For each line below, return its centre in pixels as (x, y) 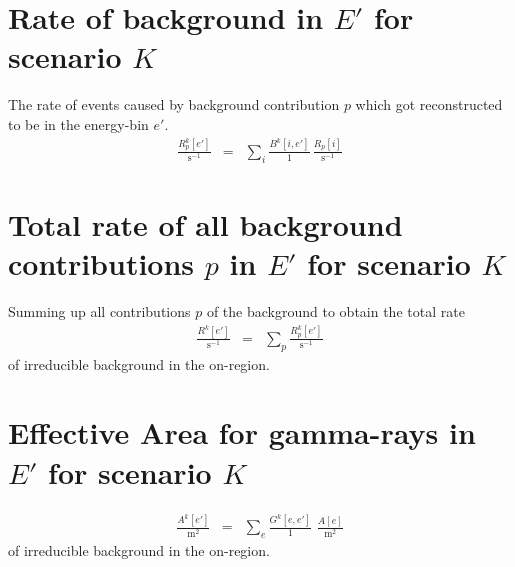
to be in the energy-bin (78, 123)
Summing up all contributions (99, 310)
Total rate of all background (205, 223)
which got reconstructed (429, 104)
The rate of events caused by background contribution (174, 104)
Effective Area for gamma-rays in (242, 432)
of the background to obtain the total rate (335, 310)
